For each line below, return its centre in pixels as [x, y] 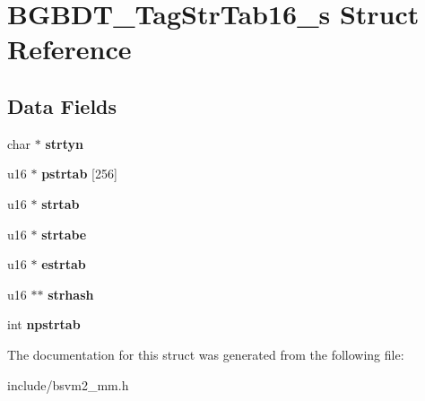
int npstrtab [44, 324]
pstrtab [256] [79, 174]
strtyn [64, 143]
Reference [69, 49]
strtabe [64, 234]
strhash [71, 294]
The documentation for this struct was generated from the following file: [206, 354]
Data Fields [62, 105]
